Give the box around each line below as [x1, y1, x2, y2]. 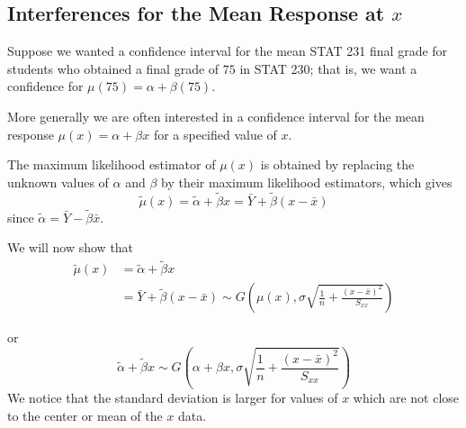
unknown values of [7, 172, 109, 191]
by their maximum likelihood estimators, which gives [161, 172, 453, 191]
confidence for [7, 77, 84, 96]
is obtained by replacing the [260, 155, 415, 174]
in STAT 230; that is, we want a [239, 59, 417, 77]
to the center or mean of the [7, 405, 163, 424]
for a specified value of [153, 124, 277, 143]
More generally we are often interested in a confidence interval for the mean [7, 106, 425, 125]
